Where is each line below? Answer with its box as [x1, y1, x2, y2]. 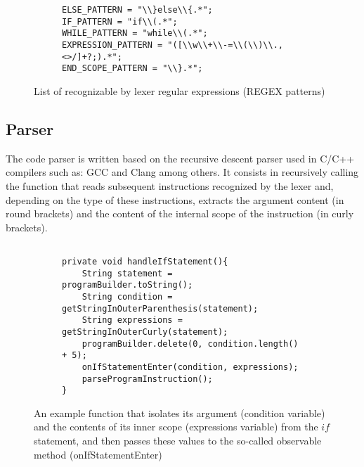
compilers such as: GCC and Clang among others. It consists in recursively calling [6, 165, 359, 179]
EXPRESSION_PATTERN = [62, 39, 163, 50]
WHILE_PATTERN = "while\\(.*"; [62, 28, 208, 39]
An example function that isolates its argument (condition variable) [34, 405, 325, 420]
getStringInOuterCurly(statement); [62, 326, 228, 337]
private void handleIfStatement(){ [62, 256, 228, 267]
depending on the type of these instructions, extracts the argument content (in [6, 192, 344, 207]
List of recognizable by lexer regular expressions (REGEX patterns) [34, 83, 325, 98]
